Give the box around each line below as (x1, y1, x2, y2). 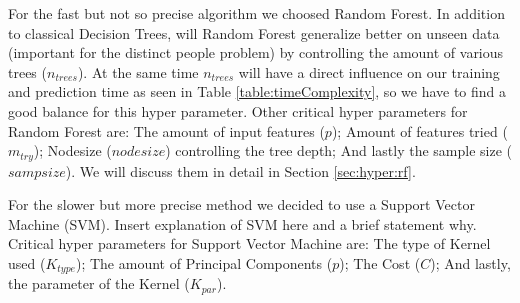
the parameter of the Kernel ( (8, 273, 190, 294)
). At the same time (77, 61, 199, 82)
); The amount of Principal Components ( (75, 252, 333, 273)
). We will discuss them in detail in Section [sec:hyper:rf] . (65, 160, 416, 181)
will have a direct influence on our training (238, 61, 500, 82)
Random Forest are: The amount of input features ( (8, 120, 325, 141)
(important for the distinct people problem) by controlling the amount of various (8, 42, 504, 63)
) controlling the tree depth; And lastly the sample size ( (165, 140, 512, 161)
